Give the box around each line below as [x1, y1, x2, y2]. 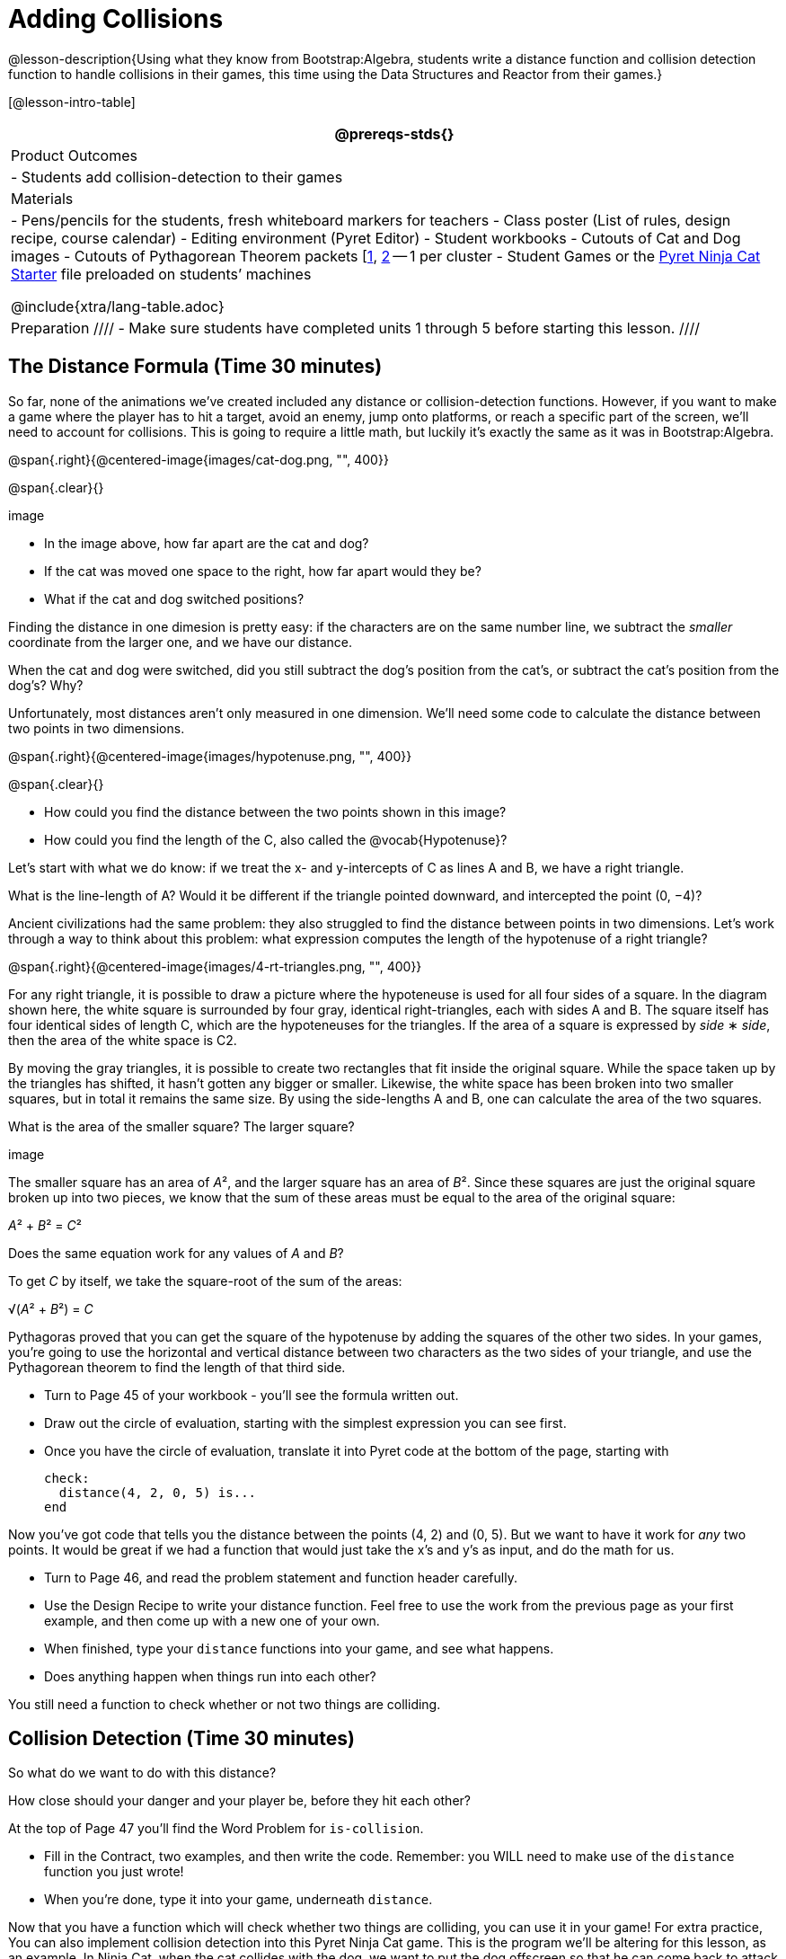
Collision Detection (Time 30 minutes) [8, 1727, 355, 1751]
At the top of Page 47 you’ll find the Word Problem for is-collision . [8, 1821, 424, 1837]
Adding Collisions [8, 4, 224, 34]
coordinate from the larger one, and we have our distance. [8, 634, 353, 650]
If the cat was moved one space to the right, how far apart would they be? [44, 563, 481, 579]
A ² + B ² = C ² [8, 1217, 82, 1233]
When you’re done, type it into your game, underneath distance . [44, 1892, 433, 1908]
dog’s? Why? [8, 677, 84, 693]
